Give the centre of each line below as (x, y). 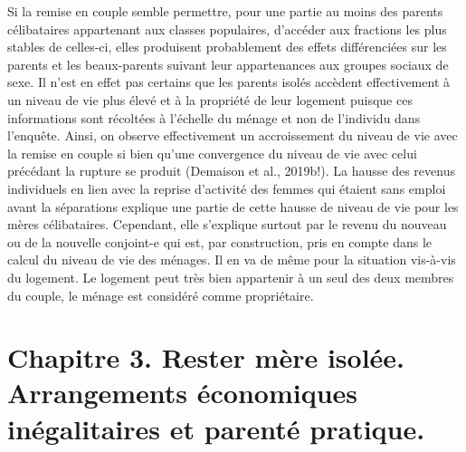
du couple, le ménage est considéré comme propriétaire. (161, 295)
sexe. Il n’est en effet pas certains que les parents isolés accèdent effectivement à (228, 82)
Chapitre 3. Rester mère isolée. (206, 357)
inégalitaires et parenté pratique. (216, 428)
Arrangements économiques (183, 393)
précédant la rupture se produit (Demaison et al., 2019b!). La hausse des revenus (231, 171)
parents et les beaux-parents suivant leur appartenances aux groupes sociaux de (228, 64)
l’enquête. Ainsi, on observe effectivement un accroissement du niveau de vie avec (233, 135)
